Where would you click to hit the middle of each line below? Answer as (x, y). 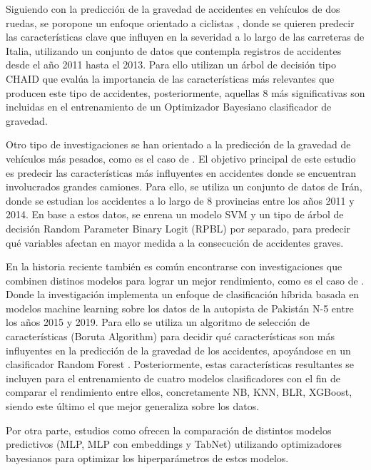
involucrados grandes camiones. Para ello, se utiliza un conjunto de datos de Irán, (184, 187)
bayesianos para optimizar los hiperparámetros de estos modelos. (147, 458)
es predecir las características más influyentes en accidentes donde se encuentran (181, 172)
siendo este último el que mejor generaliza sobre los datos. (133, 406)
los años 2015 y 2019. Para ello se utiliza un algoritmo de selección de (158, 322)
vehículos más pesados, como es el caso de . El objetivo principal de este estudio (181, 158)
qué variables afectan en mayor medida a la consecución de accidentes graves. (175, 242)
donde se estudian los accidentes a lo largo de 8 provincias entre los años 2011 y (180, 200)
